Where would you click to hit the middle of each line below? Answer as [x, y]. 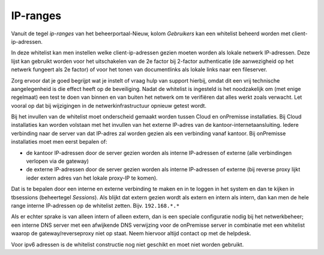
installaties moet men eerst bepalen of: [59, 142]
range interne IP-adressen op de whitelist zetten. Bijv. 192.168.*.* [95, 205]
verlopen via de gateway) [58, 161]
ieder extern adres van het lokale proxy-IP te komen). [92, 178]
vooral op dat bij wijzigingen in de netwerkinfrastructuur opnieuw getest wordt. [109, 105]
